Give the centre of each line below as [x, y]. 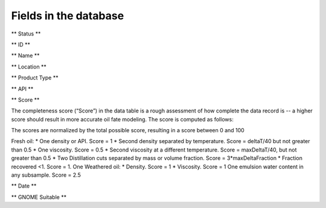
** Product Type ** [35, 78]
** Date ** [24, 186]
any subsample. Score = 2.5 [46, 175]
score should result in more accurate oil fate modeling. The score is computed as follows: [122, 119]
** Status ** [26, 34]
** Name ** [25, 56]
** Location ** [29, 67]
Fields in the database [68, 16]
